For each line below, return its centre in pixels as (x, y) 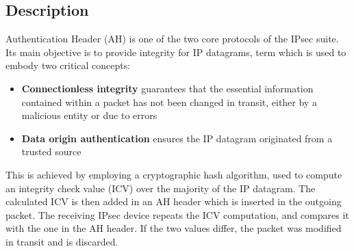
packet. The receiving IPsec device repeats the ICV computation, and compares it (177, 214)
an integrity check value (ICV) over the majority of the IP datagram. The (161, 188)
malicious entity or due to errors (89, 115)
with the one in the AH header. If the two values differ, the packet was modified (174, 228)
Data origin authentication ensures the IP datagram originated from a (177, 138)
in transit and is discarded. (62, 241)
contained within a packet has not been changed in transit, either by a (169, 102)
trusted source (51, 151)
